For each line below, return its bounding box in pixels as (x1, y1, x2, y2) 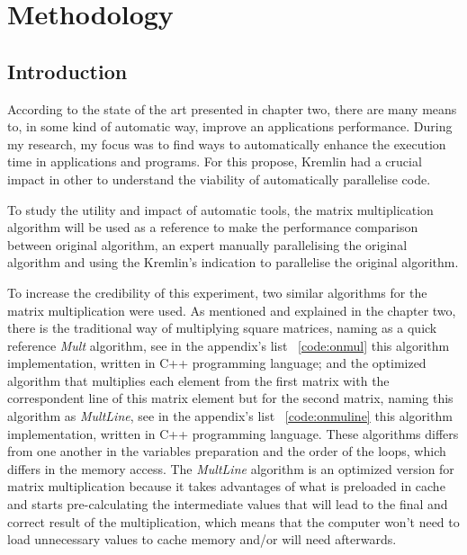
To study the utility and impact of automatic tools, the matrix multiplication (7, 200, 434, 219)
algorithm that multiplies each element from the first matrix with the (7, 371, 390, 389)
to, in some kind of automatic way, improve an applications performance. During (7, 117, 453, 136)
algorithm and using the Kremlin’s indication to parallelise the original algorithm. (7, 253, 459, 272)
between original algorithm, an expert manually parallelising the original (7, 235, 408, 254)
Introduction (7, 57, 128, 85)
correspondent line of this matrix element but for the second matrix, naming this (7, 389, 454, 407)
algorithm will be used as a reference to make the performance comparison (7, 218, 418, 237)
